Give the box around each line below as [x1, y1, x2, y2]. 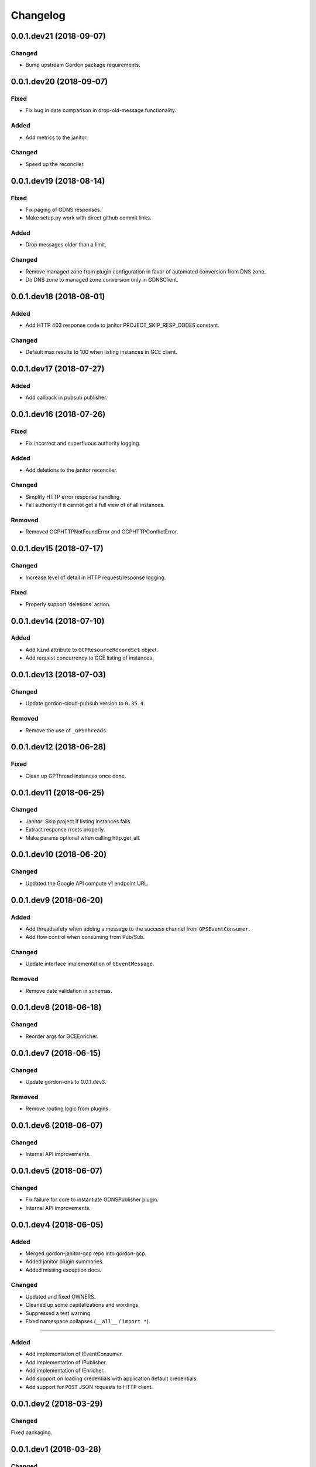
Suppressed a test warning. [25, 1309, 92, 1317]
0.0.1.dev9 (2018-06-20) [11, 895, 104, 905]
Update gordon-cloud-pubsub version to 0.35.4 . [25, 700, 146, 707]
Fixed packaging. [11, 1429, 53, 1436]
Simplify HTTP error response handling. [25, 493, 121, 500]
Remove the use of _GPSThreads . [25, 726, 108, 733]
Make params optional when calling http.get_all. [25, 834, 140, 841]
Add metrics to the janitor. [25, 134, 88, 141]
